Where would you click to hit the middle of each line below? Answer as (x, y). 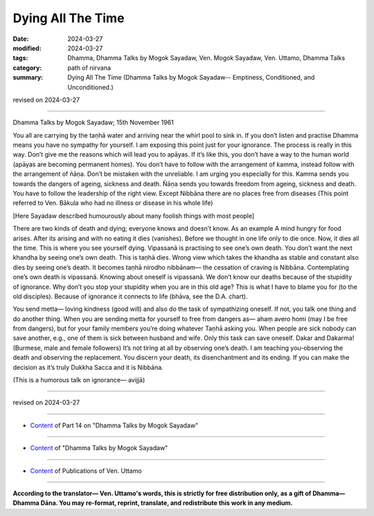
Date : (21, 39)
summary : (28, 78)
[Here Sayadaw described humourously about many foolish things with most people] (134, 215)
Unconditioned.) (90, 87)
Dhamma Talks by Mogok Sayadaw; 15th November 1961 (93, 123)
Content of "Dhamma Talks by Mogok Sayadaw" (99, 448)
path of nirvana (89, 68)
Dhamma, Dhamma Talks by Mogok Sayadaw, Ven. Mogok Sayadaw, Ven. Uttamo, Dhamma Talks (206, 58)
